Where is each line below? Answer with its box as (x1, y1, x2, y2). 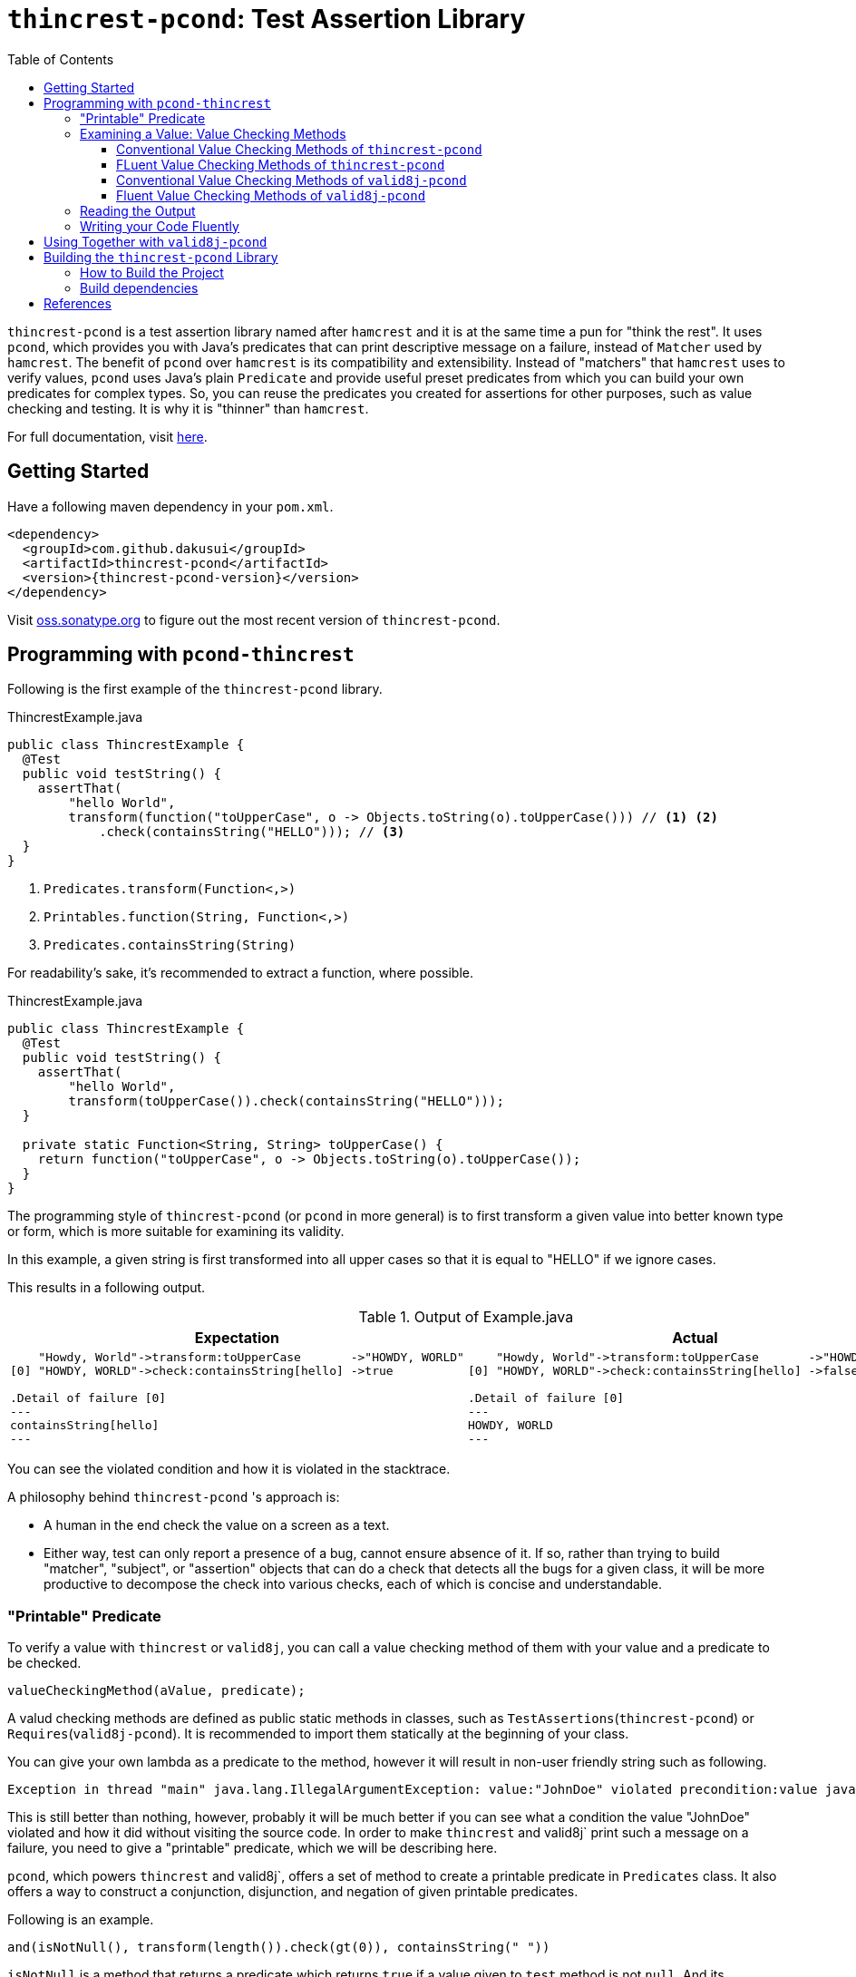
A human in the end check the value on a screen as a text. (44, 1517, 390, 1534)
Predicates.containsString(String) (44, 938, 297, 953)
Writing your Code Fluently (80, 218, 239, 234)
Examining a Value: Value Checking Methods (80, 125, 346, 141)
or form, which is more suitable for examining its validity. (7, 1223, 345, 1240)
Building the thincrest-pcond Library (44, 248, 278, 265)
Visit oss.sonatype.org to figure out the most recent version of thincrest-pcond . (7, 611, 501, 628)
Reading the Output (80, 202, 196, 219)
